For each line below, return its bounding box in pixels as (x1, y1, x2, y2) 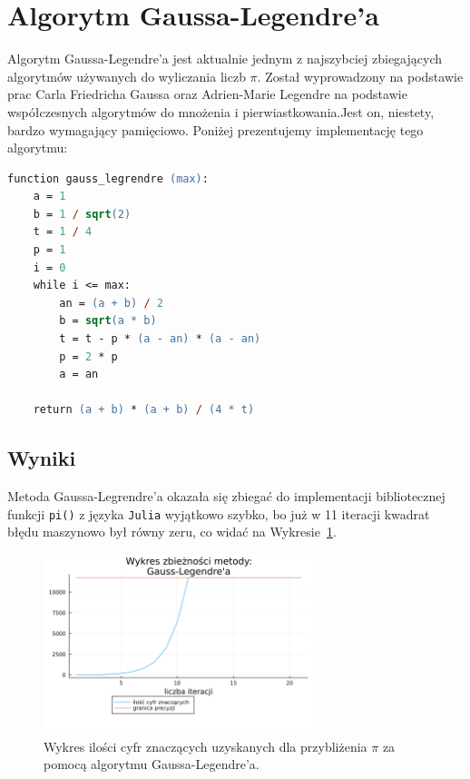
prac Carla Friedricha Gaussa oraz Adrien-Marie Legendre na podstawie (7, 84, 407, 104)
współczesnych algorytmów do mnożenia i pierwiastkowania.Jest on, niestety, (7, 102, 435, 121)
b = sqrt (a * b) (59, 314, 157, 328)
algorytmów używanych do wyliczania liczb (7, 66, 246, 85)
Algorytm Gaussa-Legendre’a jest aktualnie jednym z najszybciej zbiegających (7, 49, 443, 68)
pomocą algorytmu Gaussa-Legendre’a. (44, 754, 259, 774)
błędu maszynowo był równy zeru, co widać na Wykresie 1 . (7, 522, 337, 541)
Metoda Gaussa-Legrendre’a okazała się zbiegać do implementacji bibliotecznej (7, 487, 446, 506)
